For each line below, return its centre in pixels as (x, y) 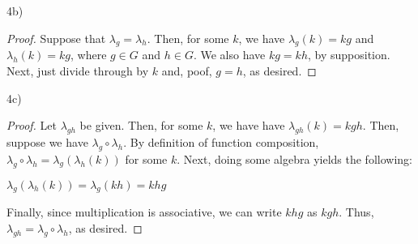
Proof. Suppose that (56, 38)
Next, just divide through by (78, 70)
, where (89, 55)
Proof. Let (32, 125)
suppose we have (47, 141)
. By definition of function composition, (221, 141)
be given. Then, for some (141, 125)
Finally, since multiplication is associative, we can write (144, 212)
